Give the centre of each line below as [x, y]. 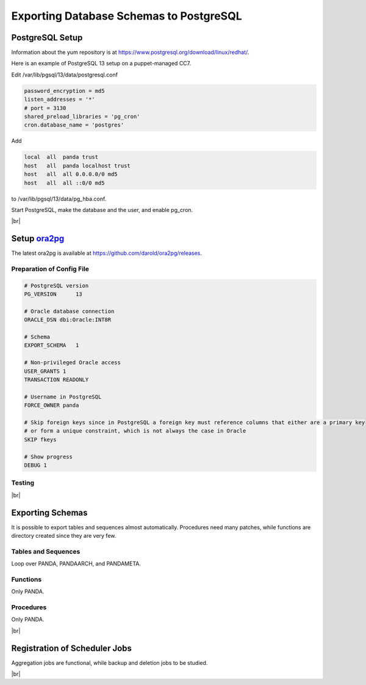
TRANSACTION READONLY [56, 380]
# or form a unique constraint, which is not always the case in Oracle [135, 431]
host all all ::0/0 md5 [64, 183]
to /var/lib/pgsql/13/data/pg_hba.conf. [59, 199]
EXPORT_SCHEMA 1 [52, 346]
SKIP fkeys [40, 439]
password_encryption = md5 [64, 91]
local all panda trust [61, 157]
